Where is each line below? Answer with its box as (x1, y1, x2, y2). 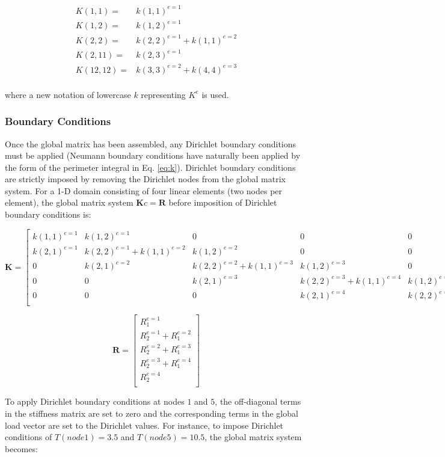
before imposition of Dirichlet (168, 196, 277, 209)
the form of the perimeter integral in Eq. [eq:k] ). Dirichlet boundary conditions (5, 161, 296, 173)
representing (141, 88, 186, 100)
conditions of (5, 431, 52, 443)
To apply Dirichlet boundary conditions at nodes (5, 395, 185, 408)
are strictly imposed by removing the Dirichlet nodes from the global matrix (5, 173, 286, 185)
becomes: (5, 442, 38, 455)
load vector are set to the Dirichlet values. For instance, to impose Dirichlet (5, 419, 284, 431)
